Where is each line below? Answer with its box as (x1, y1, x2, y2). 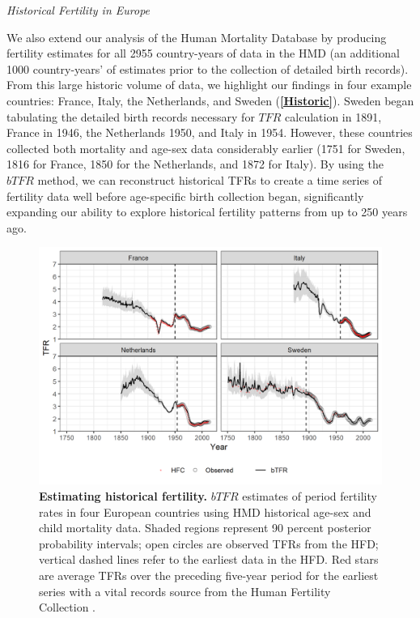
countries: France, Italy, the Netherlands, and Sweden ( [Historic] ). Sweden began (6, 92, 414, 109)
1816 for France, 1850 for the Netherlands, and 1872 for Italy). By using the (6, 156, 384, 173)
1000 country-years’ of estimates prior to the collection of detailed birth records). (6, 60, 409, 77)
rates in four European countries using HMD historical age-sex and (39, 503, 371, 520)
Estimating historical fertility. (39, 488, 207, 505)
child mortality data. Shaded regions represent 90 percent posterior (39, 519, 371, 536)
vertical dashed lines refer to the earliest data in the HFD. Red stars (39, 551, 379, 568)
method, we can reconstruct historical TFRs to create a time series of (37, 171, 383, 188)
